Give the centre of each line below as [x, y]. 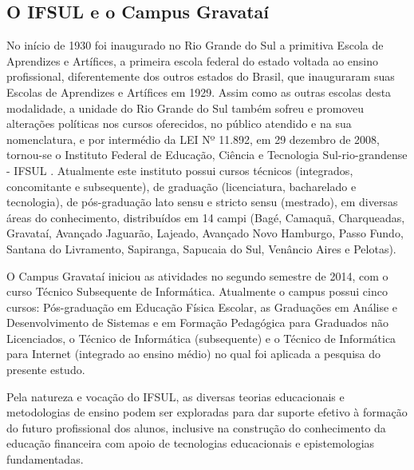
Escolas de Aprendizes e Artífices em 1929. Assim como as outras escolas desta [199, 92]
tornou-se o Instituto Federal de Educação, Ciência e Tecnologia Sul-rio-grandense [207, 155]
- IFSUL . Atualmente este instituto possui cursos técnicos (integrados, [180, 170]
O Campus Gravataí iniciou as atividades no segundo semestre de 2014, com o [197, 275]
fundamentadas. [45, 459]
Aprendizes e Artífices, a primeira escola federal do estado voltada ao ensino [193, 60]
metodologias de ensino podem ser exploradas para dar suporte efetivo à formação [207, 412]
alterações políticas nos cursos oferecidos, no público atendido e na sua [179, 123]
